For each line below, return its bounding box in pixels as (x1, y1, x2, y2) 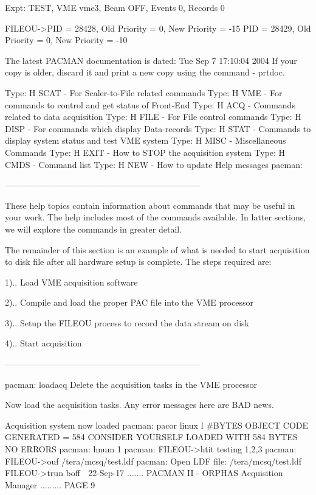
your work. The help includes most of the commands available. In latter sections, (5, 211, 306, 223)
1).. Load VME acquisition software (5, 275, 138, 288)
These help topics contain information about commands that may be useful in (5, 198, 295, 211)
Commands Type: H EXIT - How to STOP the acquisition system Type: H (5, 146, 286, 158)
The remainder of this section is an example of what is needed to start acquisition (5, 243, 310, 256)
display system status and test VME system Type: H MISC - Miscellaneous (5, 134, 286, 147)
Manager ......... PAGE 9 (5, 478, 95, 491)
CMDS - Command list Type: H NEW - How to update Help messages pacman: (5, 158, 303, 170)
